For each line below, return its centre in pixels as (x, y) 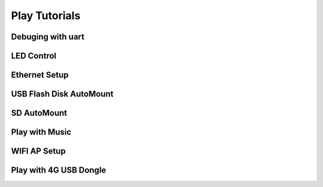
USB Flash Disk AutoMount (62, 94)
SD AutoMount (39, 113)
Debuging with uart (48, 37)
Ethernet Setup (40, 75)
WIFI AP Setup (38, 151)
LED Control (34, 56)
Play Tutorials (46, 16)
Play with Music (41, 132)
